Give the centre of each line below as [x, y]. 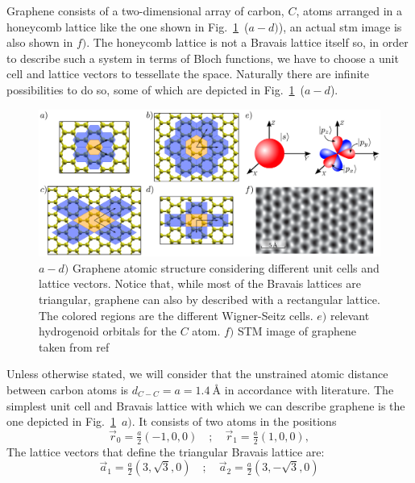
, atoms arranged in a [349, 10]
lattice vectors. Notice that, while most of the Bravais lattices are [200, 283]
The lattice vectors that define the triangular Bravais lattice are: [166, 451]
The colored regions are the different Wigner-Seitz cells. [176, 315]
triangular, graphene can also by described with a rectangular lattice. [210, 299]
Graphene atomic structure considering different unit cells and [226, 267]
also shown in [40, 42]
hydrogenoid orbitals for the [108, 331]
